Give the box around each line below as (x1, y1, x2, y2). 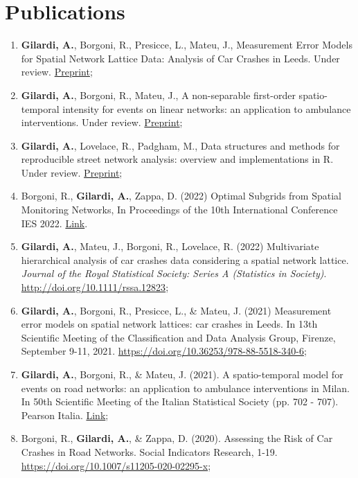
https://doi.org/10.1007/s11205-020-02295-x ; (21, 458, 211, 472)
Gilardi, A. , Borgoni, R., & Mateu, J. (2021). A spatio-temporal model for (21, 367, 343, 381)
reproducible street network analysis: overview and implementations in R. (21, 152, 334, 166)
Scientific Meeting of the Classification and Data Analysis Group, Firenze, (21, 330, 336, 344)
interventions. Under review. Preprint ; (21, 115, 183, 130)
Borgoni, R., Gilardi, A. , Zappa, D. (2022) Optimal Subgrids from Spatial (21, 188, 341, 203)
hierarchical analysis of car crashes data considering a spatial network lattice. (21, 252, 349, 267)
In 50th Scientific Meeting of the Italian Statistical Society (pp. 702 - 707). (21, 394, 339, 409)
